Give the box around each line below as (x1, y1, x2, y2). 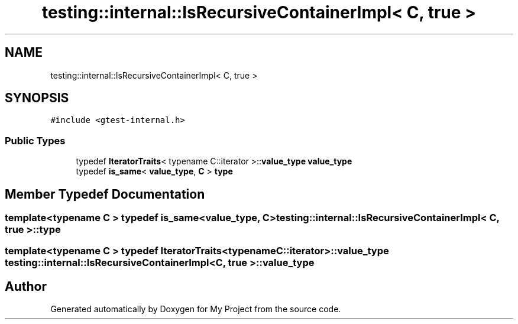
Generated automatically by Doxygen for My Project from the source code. (50, 304, 341, 315)
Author (5, 278, 47, 294)
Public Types (5, 134, 66, 147)
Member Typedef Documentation (5, 186, 205, 202)
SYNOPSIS (5, 90, 69, 106)
